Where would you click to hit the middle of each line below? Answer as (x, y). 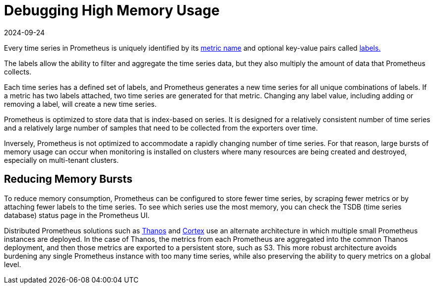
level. (13, 264)
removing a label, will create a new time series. (80, 104)
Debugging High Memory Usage (112, 10)
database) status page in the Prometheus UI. (77, 215)
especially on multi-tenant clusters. (62, 160)
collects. (18, 72)
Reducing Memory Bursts (68, 179)
